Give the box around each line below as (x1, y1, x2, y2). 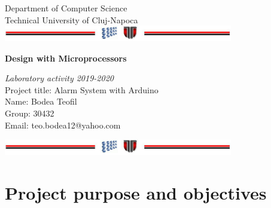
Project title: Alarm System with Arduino (5, 83, 159, 96)
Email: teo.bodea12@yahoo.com (5, 118, 121, 131)
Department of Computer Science (5, 2, 127, 14)
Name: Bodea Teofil (5, 95, 77, 108)
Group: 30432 (5, 106, 54, 119)
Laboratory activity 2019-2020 (5, 72, 114, 84)
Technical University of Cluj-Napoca (5, 13, 138, 26)
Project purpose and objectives (5, 180, 267, 204)
